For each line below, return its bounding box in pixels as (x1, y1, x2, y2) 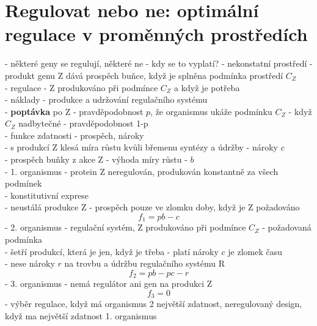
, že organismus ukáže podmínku (150, 105, 272, 117)
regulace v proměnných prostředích (5, 21, 308, 46)
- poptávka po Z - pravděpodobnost (5, 105, 144, 117)
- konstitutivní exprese (5, 188, 89, 201)
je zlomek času (228, 245, 283, 257)
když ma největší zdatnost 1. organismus (5, 309, 157, 322)
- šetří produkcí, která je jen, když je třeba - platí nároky (5, 245, 219, 257)
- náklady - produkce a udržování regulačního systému (5, 93, 208, 106)
